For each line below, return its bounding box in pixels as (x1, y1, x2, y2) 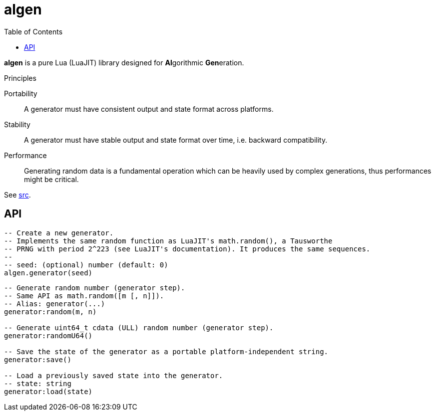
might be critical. (24, 175, 79, 184)
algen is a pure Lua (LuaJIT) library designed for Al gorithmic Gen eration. (4, 58, 244, 67)
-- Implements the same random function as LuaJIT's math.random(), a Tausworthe (4, 236, 333, 245)
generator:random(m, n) (4, 307, 97, 316)
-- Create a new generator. (4, 228, 114, 237)
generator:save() (4, 355, 71, 364)
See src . (4, 190, 31, 199)
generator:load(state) (4, 387, 93, 396)
